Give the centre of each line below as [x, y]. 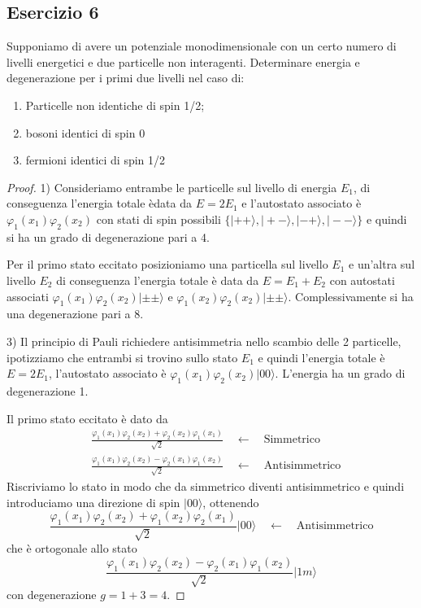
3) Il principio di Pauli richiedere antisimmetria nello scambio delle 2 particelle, [204, 341]
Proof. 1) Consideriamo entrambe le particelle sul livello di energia [172, 187]
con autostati [362, 280]
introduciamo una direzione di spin [93, 502]
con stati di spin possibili [158, 219]
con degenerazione [52, 595]
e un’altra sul [382, 264]
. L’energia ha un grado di [340, 373]
